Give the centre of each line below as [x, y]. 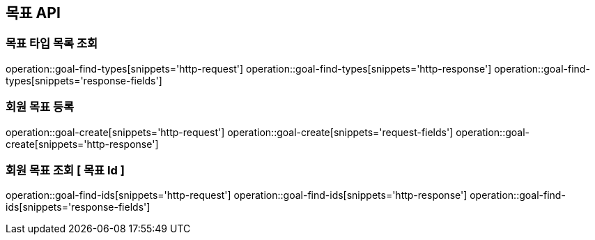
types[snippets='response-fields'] [84, 80]
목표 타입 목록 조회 [52, 44]
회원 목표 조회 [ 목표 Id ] [65, 170]
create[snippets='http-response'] [82, 144]
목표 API [33, 13]
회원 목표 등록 [40, 107]
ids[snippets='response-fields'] [78, 207]
